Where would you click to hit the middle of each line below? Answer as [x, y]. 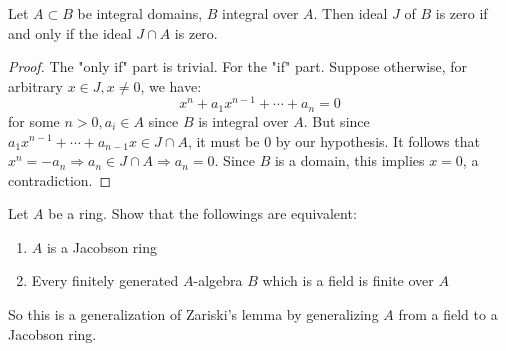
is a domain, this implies [349, 160]
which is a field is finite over [348, 280]
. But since [336, 120]
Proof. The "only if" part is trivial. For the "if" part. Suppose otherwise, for [238, 66]
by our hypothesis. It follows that [377, 140]
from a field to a [448, 314]
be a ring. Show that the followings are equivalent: [202, 213]
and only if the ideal [70, 32]
